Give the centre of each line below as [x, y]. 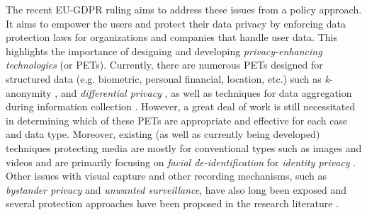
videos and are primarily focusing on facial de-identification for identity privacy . [181, 162]
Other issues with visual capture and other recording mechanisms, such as [166, 176]
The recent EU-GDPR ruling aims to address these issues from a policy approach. [184, 9]
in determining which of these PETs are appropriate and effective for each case [177, 120]
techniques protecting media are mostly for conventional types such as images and [184, 147]
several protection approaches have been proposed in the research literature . [173, 203]
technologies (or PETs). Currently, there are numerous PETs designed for [164, 65]
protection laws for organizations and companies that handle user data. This [172, 37]
